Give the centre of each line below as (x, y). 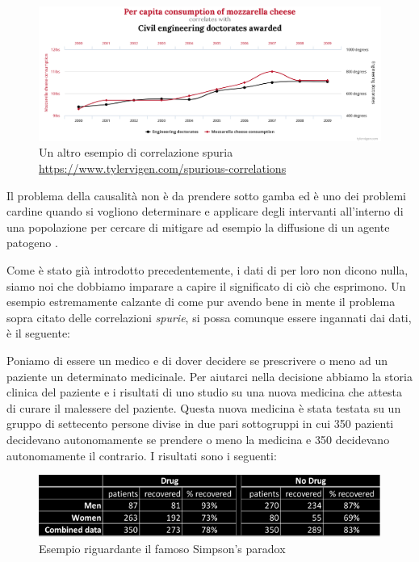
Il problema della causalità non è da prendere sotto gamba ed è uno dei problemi (206, 195)
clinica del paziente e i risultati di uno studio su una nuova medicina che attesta (204, 392)
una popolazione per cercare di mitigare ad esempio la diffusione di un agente (198, 226)
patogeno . (32, 243)
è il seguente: (39, 333)
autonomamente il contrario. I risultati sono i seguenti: (142, 455)
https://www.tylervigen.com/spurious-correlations (163, 168)
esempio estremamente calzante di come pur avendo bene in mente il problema (201, 302)
